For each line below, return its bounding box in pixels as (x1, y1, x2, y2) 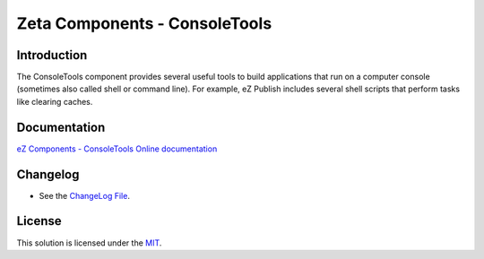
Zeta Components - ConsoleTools (16, 13, 272, 33)
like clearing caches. (16, 96, 93, 107)
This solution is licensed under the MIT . (16, 237, 162, 248)
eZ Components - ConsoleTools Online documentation (16, 143, 218, 154)
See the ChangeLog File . (39, 190, 130, 201)
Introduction (16, 47, 88, 63)
